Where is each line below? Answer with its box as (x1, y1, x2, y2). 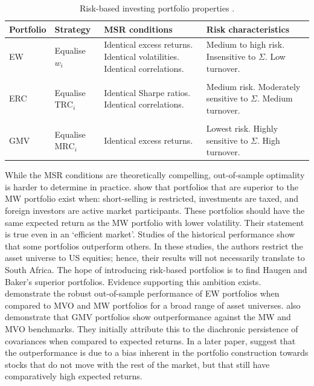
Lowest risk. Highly (206, 122, 278, 134)
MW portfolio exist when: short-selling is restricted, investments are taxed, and (5, 192, 299, 205)
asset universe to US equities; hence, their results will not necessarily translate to (5, 251, 305, 264)
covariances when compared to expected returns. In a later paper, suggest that (5, 334, 296, 347)
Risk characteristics (206, 22, 290, 35)
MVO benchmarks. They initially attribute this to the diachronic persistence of (5, 323, 298, 335)
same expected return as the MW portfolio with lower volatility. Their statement (5, 216, 304, 228)
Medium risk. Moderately (206, 80, 301, 92)
